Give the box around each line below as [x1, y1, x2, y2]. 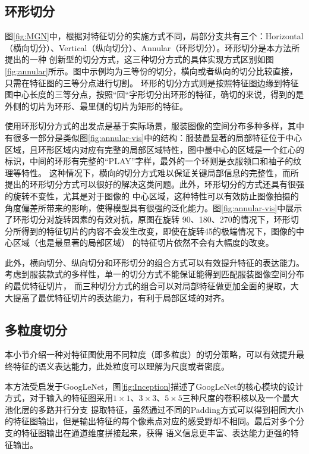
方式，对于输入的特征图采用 [5, 392, 113, 404]
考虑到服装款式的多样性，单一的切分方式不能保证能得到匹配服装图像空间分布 [5, 268, 304, 280]
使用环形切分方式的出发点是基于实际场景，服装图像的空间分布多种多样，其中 [5, 120, 304, 132]
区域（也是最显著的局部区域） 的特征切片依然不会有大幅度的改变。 [12, 236, 274, 249]
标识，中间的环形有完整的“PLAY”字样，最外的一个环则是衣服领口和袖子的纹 [5, 155, 302, 167]
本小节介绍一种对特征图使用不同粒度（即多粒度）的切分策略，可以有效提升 [5, 348, 296, 361]
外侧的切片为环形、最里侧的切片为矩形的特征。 [5, 99, 188, 112]
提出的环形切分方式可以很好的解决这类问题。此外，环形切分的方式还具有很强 [5, 178, 304, 190]
